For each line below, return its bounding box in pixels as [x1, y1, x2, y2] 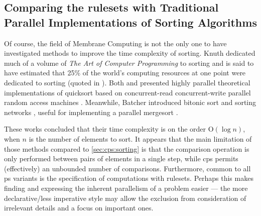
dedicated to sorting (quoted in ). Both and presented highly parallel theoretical [4, 77, 250, 87]
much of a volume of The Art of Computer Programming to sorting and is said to [4, 57, 254, 68]
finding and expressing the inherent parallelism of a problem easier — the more [4, 182, 248, 193]
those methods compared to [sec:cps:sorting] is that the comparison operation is [4, 143, 249, 154]
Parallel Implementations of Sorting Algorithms [4, 14, 257, 30]
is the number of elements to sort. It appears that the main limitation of [29, 133, 252, 144]
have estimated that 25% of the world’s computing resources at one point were [4, 67, 246, 78]
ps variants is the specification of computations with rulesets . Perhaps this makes [4, 173, 253, 183]
